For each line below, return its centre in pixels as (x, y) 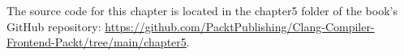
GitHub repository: (54, 26)
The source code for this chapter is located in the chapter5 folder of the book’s (202, 10)
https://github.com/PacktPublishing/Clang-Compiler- (240, 26)
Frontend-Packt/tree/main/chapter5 (97, 42)
